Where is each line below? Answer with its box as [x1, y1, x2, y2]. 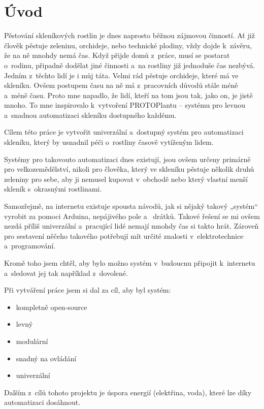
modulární [16, 335, 48, 346]
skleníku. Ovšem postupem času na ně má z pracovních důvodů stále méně [4, 80, 238, 90]
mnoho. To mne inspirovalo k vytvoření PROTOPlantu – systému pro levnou [4, 100, 246, 110]
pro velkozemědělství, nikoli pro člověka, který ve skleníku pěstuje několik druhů [4, 164, 254, 174]
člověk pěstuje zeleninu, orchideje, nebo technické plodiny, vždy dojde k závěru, [4, 40, 252, 50]
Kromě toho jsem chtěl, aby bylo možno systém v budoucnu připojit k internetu [4, 258, 255, 268]
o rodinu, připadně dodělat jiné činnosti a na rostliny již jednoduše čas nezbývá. [4, 59, 255, 70]
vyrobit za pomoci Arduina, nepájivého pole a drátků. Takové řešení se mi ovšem [4, 210, 260, 221]
